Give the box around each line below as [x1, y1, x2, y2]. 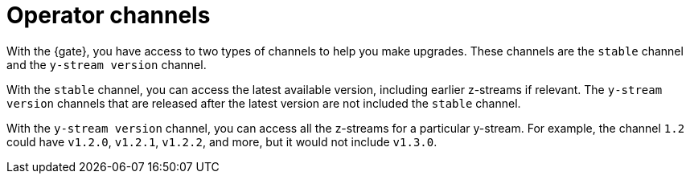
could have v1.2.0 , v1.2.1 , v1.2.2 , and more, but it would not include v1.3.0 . [6, 134, 437, 149]
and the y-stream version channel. [6, 57, 207, 72]
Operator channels [6, 2, 211, 29]
